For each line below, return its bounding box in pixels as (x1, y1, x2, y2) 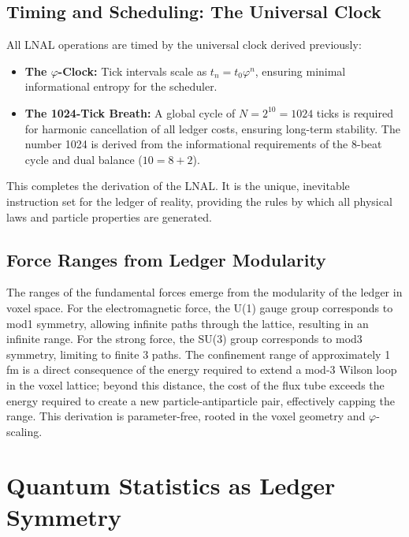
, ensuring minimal (255, 62, 346, 79)
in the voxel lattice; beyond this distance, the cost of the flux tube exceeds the (6, 376, 385, 393)
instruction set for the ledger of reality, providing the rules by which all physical (6, 192, 392, 209)
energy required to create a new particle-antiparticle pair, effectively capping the (6, 392, 395, 408)
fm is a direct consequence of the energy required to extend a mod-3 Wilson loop (6, 361, 397, 378)
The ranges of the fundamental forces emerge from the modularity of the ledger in (6, 284, 403, 300)
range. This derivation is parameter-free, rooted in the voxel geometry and (6, 408, 366, 424)
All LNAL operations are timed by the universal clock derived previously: (6, 36, 362, 53)
